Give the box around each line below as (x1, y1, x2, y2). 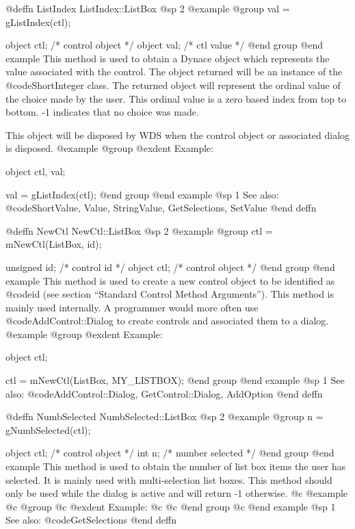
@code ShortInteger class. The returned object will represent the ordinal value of (5, 77, 341, 92)
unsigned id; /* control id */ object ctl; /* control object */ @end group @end (5, 259, 335, 274)
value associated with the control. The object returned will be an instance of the (5, 64, 343, 79)
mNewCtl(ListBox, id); (5, 237, 102, 251)
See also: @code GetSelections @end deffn (5, 513, 176, 527)
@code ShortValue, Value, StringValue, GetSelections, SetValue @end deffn (5, 201, 317, 215)
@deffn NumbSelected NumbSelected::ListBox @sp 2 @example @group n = (5, 409, 324, 424)
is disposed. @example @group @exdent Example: (5, 141, 214, 155)
